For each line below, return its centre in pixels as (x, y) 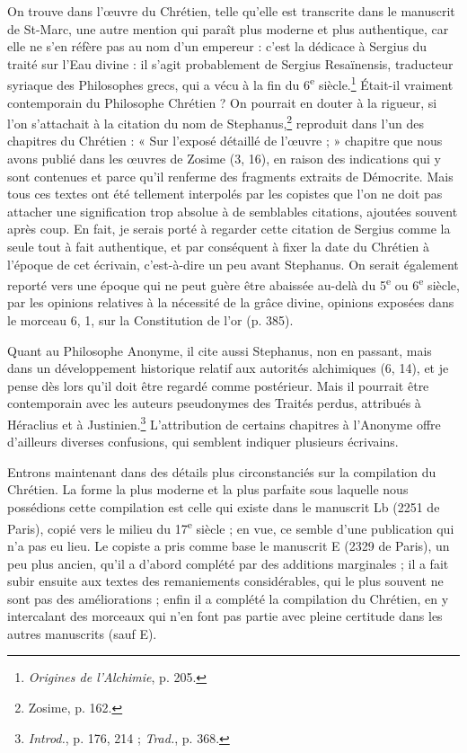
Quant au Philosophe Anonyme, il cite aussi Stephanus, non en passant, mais (220, 350)
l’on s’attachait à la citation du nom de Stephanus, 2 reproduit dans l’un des (216, 122)
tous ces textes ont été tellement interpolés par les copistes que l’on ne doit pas (225, 194)
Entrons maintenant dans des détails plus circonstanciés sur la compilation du (222, 471)
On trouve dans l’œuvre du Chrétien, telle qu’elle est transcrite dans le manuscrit (231, 11)
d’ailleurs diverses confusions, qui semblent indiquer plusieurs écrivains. (203, 442)
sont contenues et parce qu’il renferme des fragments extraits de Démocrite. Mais (230, 176)
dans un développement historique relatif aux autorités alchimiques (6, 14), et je (228, 368)
